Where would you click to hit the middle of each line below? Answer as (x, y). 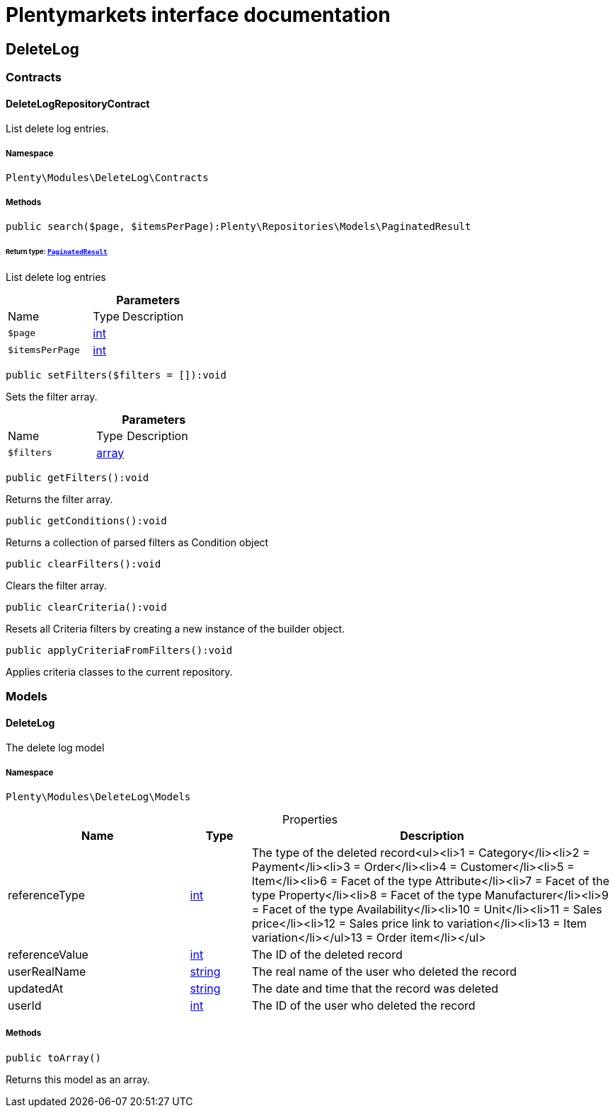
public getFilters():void (77, 477)
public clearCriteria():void (86, 607)
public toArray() (53, 1057)
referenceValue (48, 955)
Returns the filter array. (59, 499)
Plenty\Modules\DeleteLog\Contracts (107, 178)
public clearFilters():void (84, 564)
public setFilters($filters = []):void (116, 375)
